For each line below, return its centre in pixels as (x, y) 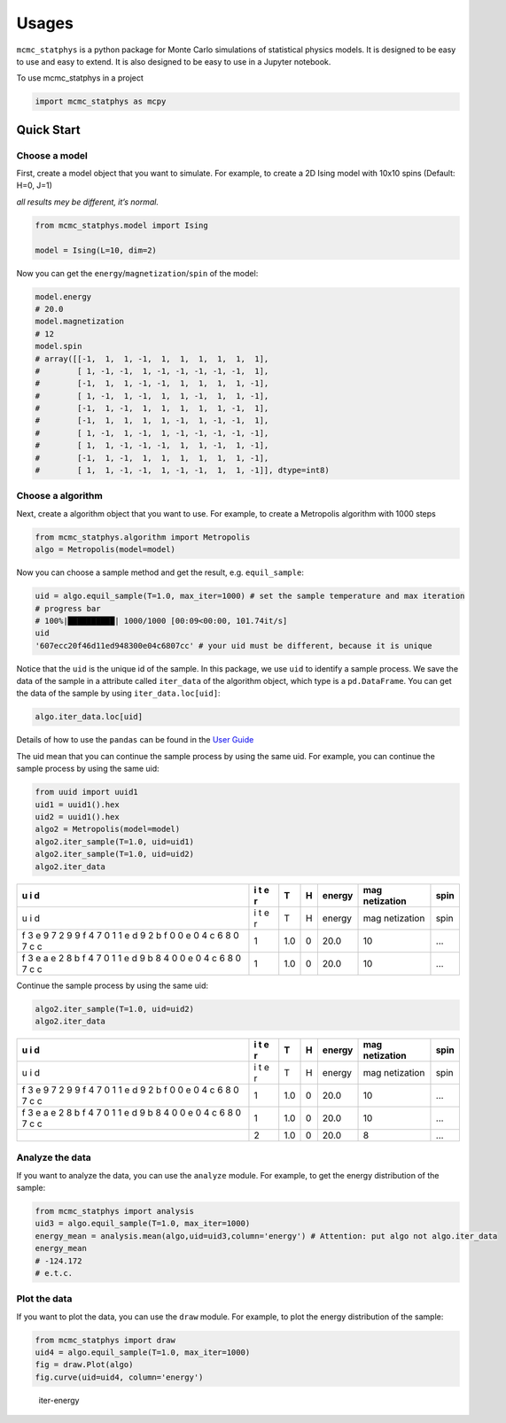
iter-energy (59, 1400)
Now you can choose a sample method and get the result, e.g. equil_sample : (160, 572)
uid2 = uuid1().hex (77, 816)
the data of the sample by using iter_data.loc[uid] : (118, 693)
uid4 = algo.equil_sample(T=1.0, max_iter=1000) (143, 1353)
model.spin (58, 346)
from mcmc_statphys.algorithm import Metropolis (143, 537)
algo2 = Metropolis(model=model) (108, 829)
